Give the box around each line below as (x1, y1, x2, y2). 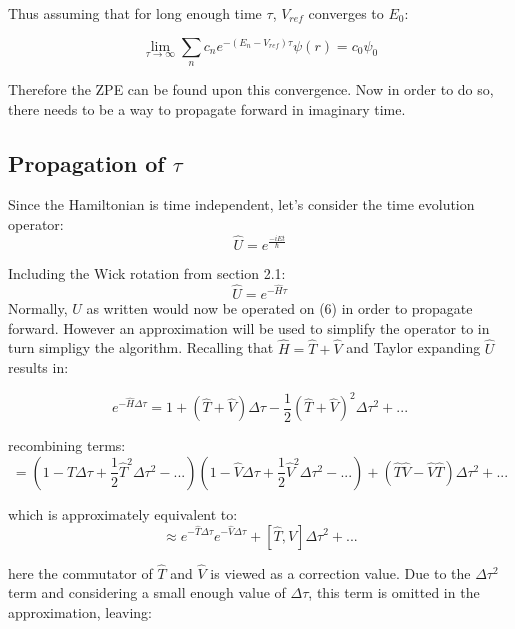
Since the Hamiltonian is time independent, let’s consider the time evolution (8, 194, 475, 215)
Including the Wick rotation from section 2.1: (8, 262, 286, 283)
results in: (8, 357, 69, 378)
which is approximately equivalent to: (8, 503, 238, 524)
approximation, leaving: (8, 601, 152, 622)
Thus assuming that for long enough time (8, 3, 262, 23)
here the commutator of (8, 562, 153, 583)
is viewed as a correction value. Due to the (210, 562, 471, 583)
